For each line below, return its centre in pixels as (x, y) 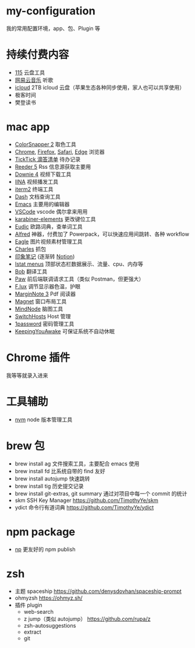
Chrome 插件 (38, 358)
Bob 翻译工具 (31, 271)
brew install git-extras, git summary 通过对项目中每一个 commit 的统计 (101, 493)
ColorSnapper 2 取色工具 (45, 144)
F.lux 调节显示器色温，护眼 (47, 286)
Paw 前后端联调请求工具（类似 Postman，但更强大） (79, 279)
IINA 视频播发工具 (36, 181)
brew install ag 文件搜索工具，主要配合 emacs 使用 (77, 463)
